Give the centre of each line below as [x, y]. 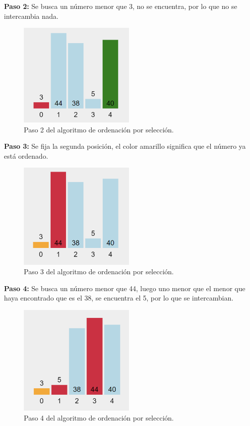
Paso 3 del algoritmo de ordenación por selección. [99, 272]
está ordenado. [26, 155]
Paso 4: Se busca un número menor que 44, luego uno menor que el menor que [125, 288]
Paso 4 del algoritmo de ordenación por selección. [99, 418]
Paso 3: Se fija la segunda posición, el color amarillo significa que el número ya [125, 146]
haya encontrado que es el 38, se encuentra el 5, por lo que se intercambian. [119, 298]
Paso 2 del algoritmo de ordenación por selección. [99, 129]
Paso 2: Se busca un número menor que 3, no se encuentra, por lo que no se [121, 6]
